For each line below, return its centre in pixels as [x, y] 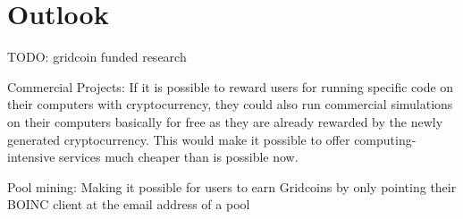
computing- [385, 139]
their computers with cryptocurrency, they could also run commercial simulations [230, 104]
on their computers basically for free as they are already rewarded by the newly [225, 121]
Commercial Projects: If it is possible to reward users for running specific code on [231, 86]
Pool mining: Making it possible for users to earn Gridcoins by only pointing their [232, 186]
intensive [31, 157]
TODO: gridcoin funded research [97, 57]
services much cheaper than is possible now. [179, 157]
